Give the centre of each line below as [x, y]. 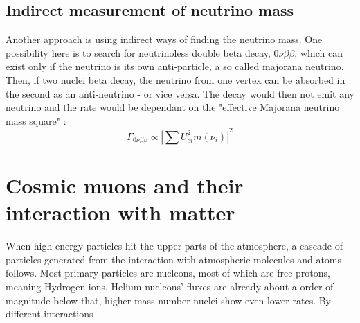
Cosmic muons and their [125, 185]
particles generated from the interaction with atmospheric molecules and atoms [174, 259]
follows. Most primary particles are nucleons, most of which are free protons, [168, 273]
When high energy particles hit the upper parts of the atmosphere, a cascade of [174, 246]
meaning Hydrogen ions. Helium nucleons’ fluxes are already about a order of [170, 286]
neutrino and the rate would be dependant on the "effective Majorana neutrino [173, 107]
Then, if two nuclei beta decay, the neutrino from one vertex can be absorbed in [175, 79]
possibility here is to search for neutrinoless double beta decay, [138, 52]
